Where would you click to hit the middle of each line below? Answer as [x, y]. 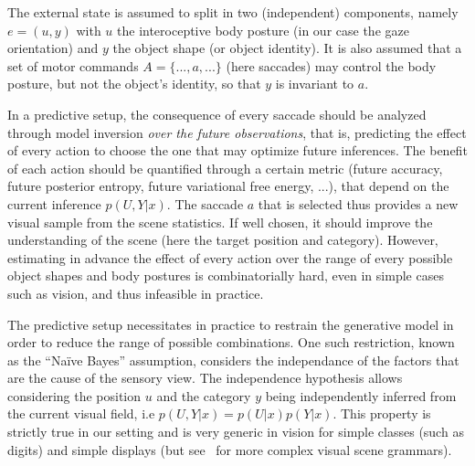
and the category [204, 395]
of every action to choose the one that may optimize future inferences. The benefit [237, 150]
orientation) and [53, 48]
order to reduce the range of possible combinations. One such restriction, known [231, 342]
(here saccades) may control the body [331, 65]
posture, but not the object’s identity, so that [134, 84]
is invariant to [315, 84]
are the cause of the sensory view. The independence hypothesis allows [205, 378]
